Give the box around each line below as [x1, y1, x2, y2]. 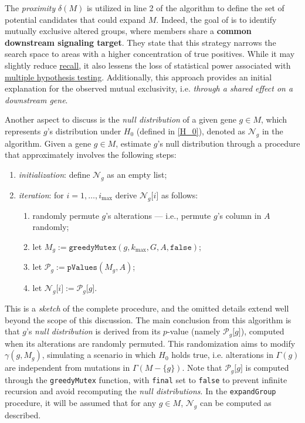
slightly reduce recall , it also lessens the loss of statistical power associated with [5, 59, 291, 71]
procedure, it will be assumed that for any [5, 396, 157, 408]
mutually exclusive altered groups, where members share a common [5, 25, 252, 37]
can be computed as [199, 396, 272, 408]
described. [5, 408, 41, 421]
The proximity [5, 2, 56, 13]
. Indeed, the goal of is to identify [156, 13, 277, 25]
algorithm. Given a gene [5, 137, 91, 149]
